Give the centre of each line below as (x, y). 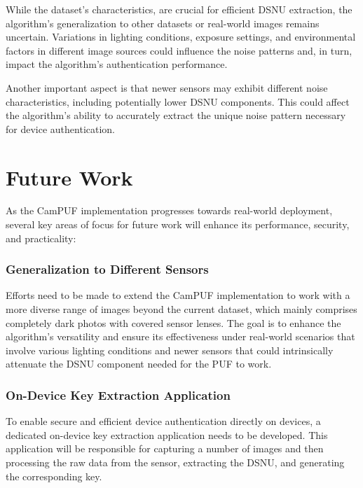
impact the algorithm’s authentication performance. (117, 64)
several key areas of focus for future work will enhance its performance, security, (178, 224)
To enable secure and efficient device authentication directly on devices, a (163, 421)
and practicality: (41, 238)
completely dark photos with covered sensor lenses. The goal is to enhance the (173, 322)
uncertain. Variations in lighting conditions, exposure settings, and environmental (181, 37)
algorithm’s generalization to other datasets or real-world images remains (163, 23)
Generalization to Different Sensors (107, 269)
